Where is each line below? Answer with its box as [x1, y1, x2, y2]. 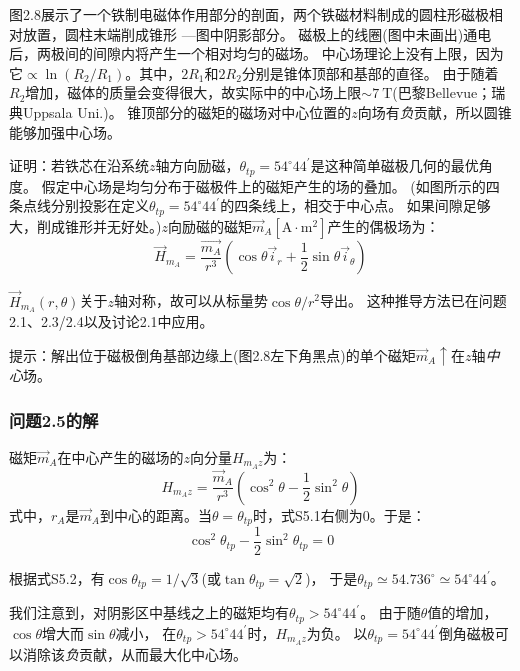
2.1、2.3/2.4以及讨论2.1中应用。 [9, 311, 214, 332]
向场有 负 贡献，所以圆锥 [357, 101, 512, 122]
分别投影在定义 [50, 195, 149, 216]
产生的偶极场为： [327, 215, 440, 236]
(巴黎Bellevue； [392, 82, 492, 103]
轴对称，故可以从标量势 [113, 290, 268, 311]
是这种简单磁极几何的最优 [310, 155, 479, 176]
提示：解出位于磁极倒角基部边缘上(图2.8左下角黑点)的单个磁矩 [9, 345, 416, 366]
